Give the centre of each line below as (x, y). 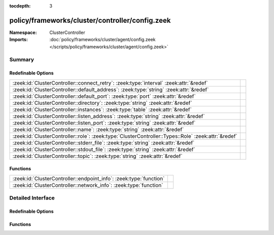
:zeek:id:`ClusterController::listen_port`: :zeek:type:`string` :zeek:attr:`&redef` (104, 123)
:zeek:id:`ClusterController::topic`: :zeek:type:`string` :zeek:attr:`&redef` (97, 156)
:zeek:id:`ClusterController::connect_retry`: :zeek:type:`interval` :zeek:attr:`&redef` (110, 83)
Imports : (19, 40)
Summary (22, 60)
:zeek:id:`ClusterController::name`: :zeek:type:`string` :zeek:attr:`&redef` (98, 129)
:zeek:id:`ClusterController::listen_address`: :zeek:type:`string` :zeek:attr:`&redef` (109, 116)
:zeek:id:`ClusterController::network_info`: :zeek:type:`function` (88, 185)
